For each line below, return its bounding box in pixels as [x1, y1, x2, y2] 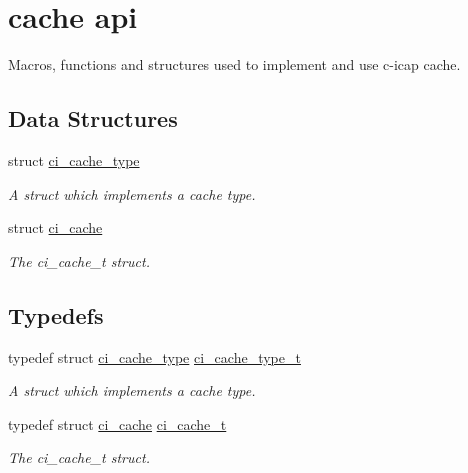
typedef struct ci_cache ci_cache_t [8, 413, 227, 434]
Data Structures [8, 103, 178, 134]
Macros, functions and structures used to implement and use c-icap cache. [8, 54, 461, 75]
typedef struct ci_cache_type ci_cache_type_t [8, 346, 301, 367]
